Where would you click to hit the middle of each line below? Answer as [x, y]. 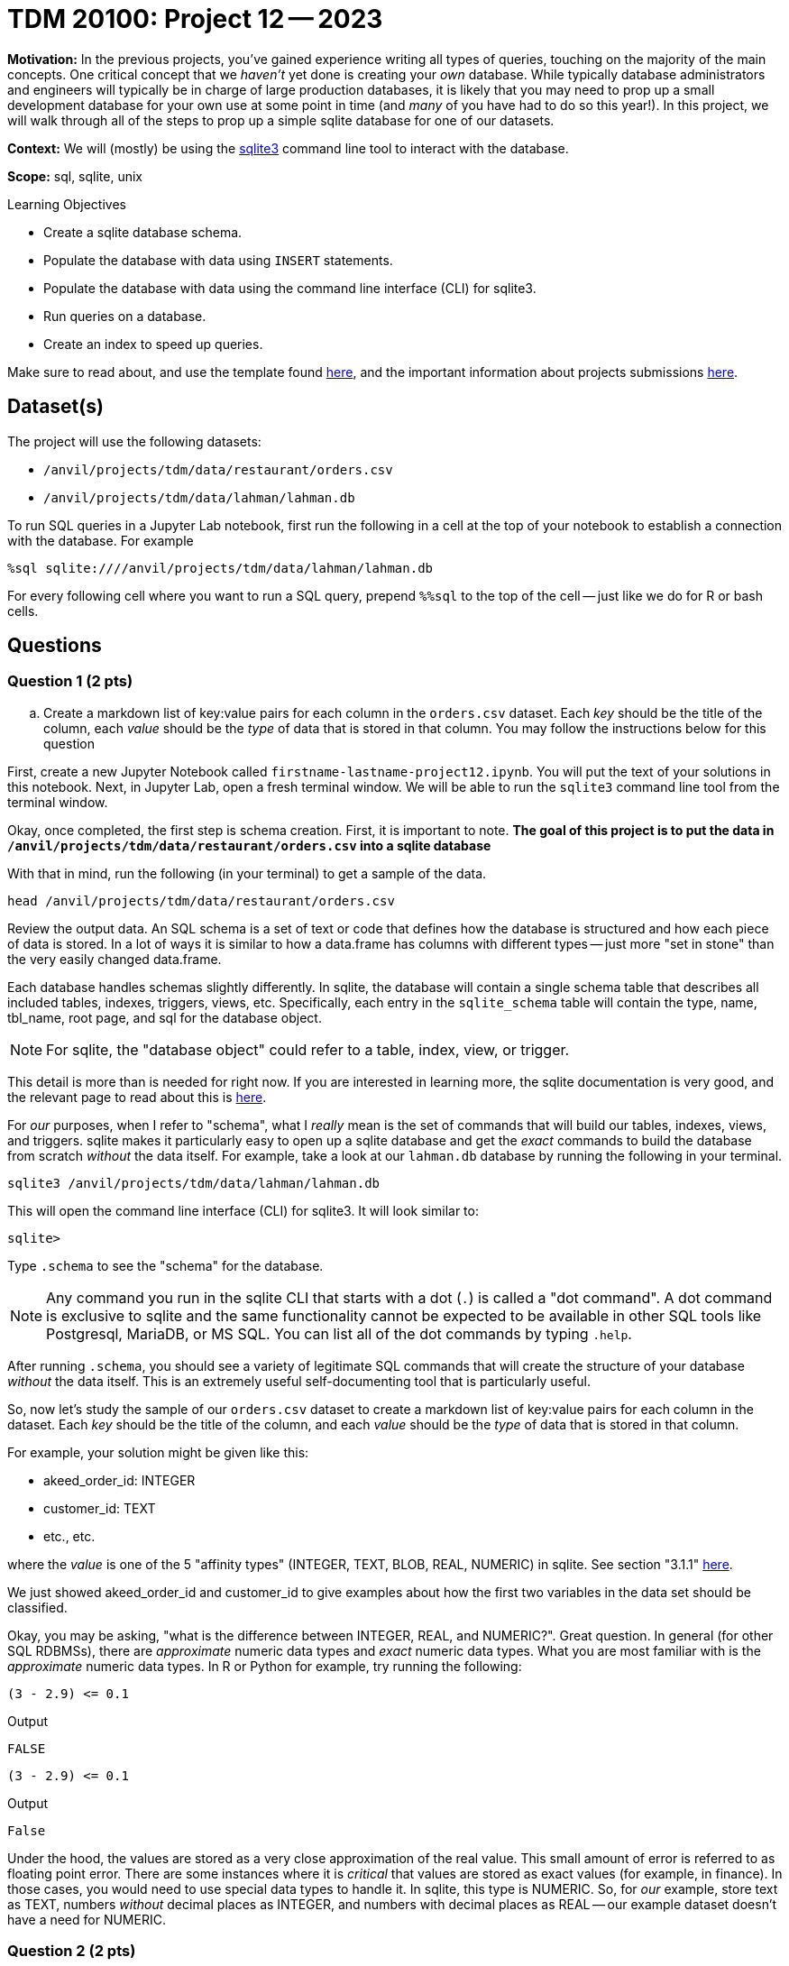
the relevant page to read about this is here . [137, 1097]
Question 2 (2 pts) [72, 1951]
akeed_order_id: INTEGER [119, 1480]
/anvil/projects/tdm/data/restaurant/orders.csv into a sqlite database [249, 845]
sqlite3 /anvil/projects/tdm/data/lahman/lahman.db [194, 1183]
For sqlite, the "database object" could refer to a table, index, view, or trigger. [308, 1049]
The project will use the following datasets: [134, 441]
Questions [55, 646]
